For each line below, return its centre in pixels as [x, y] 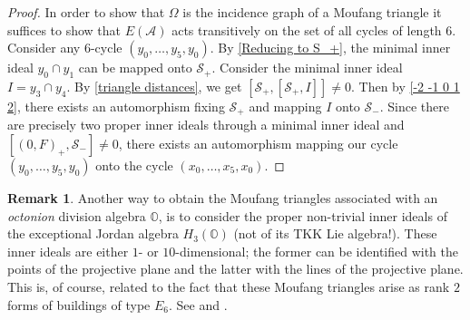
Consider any [44, 48]
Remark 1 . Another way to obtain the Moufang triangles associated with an [223, 198]
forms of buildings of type [79, 304]
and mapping [285, 106]
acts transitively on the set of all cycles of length [307, 29]
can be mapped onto [135, 68]
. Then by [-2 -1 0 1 [406, 86]
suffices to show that [64, 29]
